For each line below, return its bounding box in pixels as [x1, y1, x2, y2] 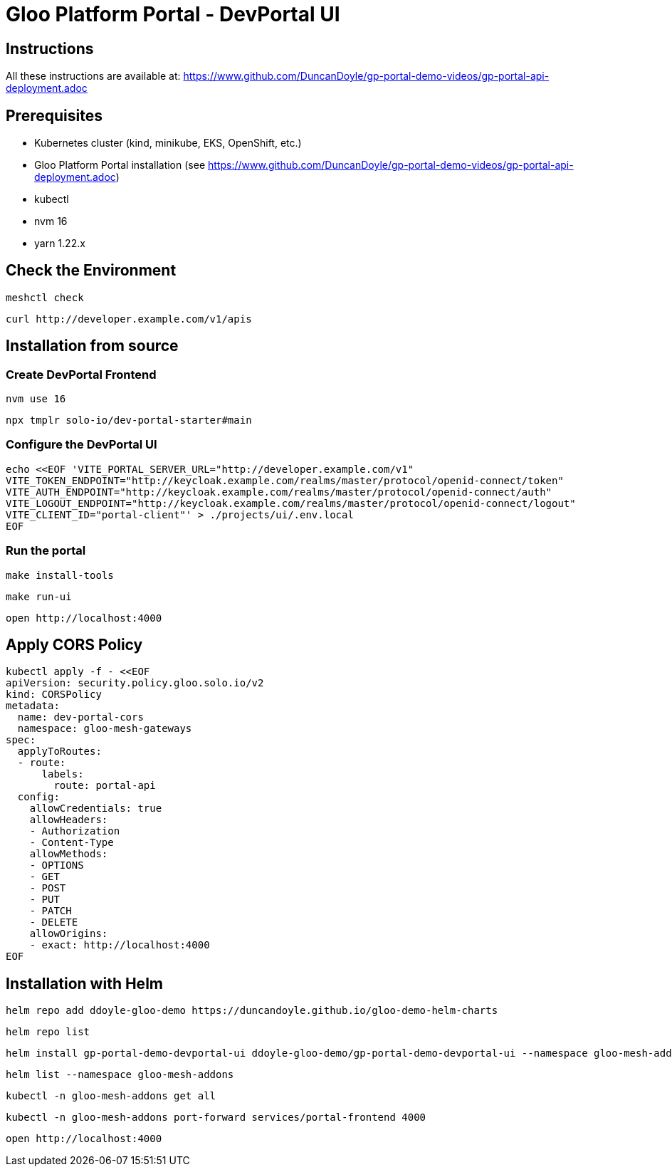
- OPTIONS [29, 859, 84, 872]
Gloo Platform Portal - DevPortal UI [6, 2, 340, 26]
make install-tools [6, 569, 114, 581]
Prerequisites [6, 106, 103, 125]
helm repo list [6, 1026, 90, 1038]
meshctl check [6, 291, 84, 303]
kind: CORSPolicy [6, 689, 102, 701]
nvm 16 [34, 215, 68, 228]
